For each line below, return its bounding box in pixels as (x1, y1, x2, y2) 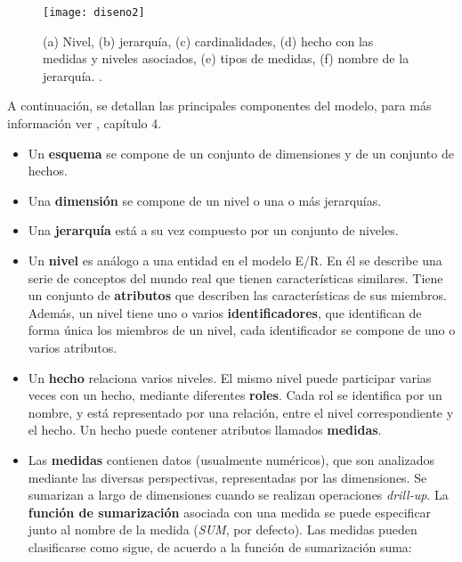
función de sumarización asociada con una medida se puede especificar (28, 502, 432, 521)
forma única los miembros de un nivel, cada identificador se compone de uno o (28, 321, 456, 339)
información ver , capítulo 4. (7, 114, 162, 133)
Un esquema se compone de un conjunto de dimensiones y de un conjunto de (28, 143, 454, 162)
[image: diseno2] (43, 6, 145, 19)
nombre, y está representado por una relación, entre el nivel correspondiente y (28, 403, 454, 421)
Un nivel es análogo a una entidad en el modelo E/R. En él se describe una (28, 251, 442, 269)
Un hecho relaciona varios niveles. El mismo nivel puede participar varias (28, 368, 432, 387)
